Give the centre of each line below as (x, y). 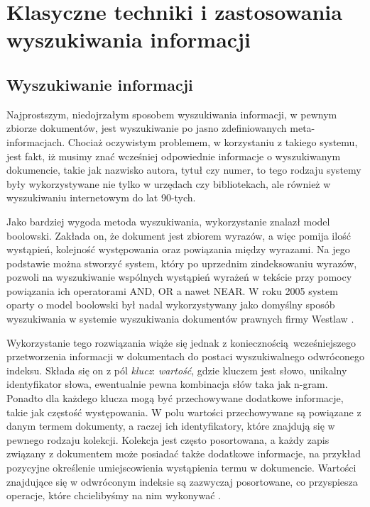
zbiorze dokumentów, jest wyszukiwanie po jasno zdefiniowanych (147, 128)
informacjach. (36, 141)
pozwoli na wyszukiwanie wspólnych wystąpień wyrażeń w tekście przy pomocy (179, 277)
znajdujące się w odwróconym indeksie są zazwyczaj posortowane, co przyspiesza (182, 481)
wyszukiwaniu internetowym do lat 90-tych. (101, 197)
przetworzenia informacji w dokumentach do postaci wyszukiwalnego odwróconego (185, 356)
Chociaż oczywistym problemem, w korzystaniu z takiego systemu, (213, 141)
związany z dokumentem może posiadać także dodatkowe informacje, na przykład (184, 453)
